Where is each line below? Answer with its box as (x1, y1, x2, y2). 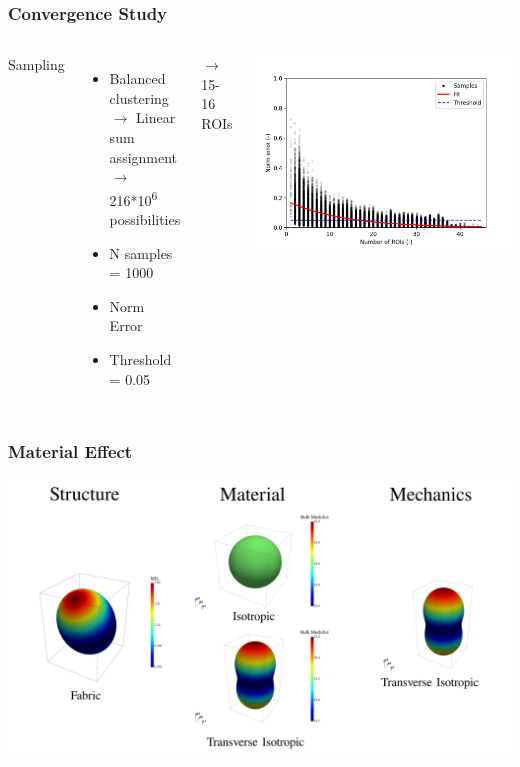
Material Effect (8, 439, 133, 464)
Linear (136, 107, 176, 128)
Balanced (109, 68, 166, 89)
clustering (109, 87, 169, 108)
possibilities (109, 209, 181, 230)
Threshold (109, 349, 172, 369)
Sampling (8, 54, 65, 75)
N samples (109, 242, 173, 263)
